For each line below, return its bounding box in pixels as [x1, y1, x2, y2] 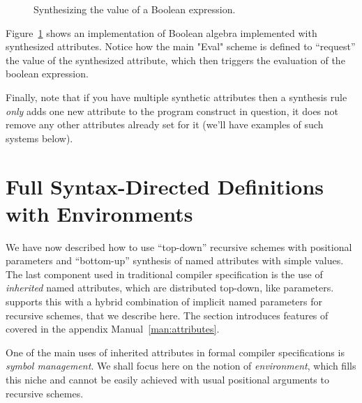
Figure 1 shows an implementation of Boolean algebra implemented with [6, 25, 317, 40]
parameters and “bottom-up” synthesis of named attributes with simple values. [6, 253, 344, 268]
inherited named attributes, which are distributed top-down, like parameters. [6, 280, 334, 295]
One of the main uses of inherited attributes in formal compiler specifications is [6, 344, 345, 359]
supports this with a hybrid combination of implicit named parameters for [6, 294, 322, 309]
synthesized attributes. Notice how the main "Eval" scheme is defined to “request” [6, 39, 356, 54]
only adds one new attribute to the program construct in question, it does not [6, 103, 339, 118]
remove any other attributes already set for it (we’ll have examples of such [6, 117, 324, 132]
